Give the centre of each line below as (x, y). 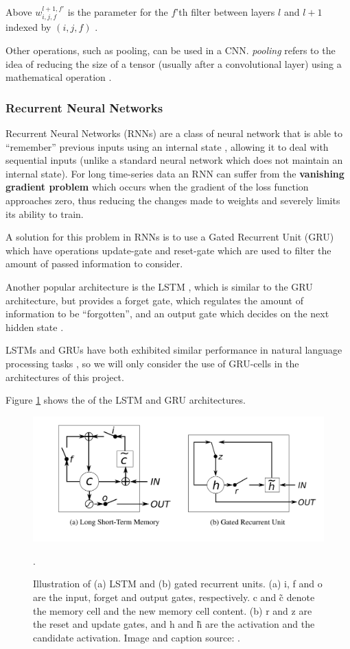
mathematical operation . (59, 77)
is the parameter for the (118, 12)
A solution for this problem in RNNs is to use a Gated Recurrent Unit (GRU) (170, 237)
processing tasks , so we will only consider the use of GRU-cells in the (152, 363)
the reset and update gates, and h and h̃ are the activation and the (174, 624)
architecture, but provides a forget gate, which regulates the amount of (154, 300)
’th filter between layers (225, 12)
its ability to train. (45, 213)
